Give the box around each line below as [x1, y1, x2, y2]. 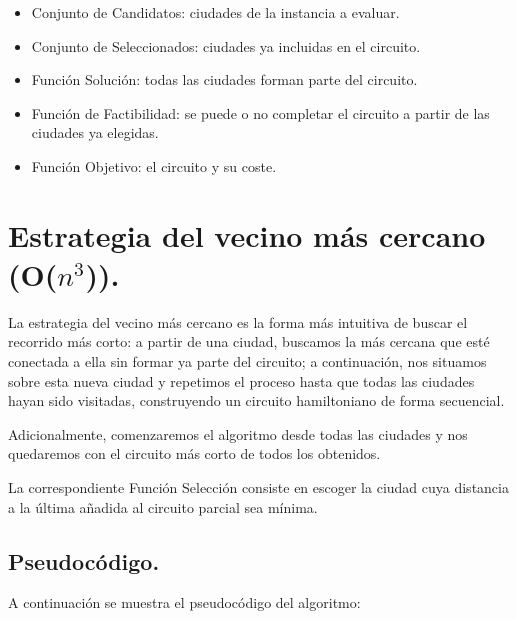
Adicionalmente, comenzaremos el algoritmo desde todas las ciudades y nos [8, 423, 468, 444]
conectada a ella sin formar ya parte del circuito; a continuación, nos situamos [8, 351, 487, 372]
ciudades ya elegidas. [31, 122, 159, 143]
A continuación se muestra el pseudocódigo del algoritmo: [8, 592, 361, 613]
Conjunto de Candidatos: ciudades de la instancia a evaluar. [31, 2, 400, 22]
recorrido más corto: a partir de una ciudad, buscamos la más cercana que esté [8, 331, 490, 352]
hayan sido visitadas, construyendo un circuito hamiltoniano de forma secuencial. [8, 390, 505, 411]
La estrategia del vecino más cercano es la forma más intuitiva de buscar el [8, 311, 468, 332]
